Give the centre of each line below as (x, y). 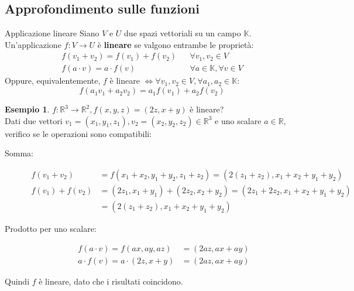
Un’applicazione (33, 44)
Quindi (17, 281)
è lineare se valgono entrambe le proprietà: (176, 44)
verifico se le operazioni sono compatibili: (78, 133)
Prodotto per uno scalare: (51, 228)
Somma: (19, 153)
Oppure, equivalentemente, (53, 81)
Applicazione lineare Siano (52, 33)
